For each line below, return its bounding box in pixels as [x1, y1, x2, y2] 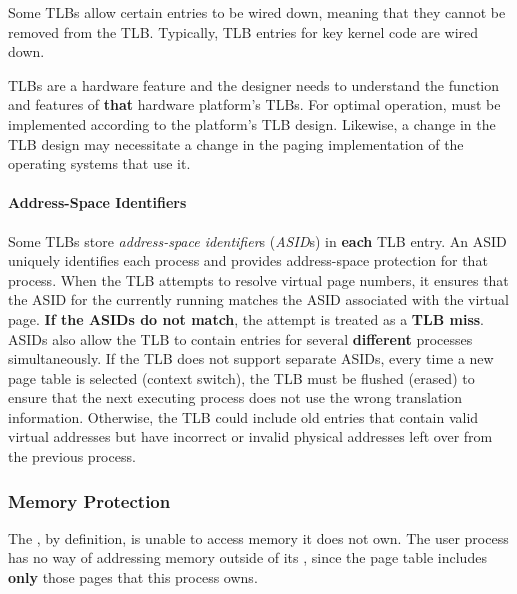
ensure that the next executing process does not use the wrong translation [8, 387, 463, 408]
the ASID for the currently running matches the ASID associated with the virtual [8, 289, 509, 310]
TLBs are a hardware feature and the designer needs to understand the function [8, 74, 499, 95]
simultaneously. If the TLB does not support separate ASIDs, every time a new [8, 348, 494, 369]
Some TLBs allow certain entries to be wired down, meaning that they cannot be [8, 2, 506, 22]
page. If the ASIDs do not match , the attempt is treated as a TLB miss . [8, 308, 484, 329]
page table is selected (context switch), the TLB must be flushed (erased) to [8, 367, 475, 388]
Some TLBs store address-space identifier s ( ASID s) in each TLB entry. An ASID [8, 230, 507, 251]
